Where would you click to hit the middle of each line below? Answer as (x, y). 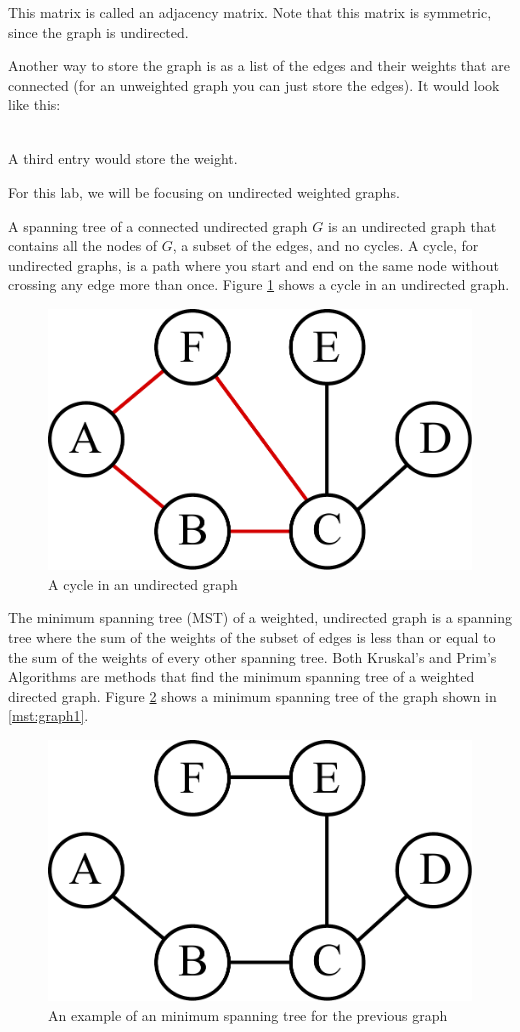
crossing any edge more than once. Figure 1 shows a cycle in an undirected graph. (259, 284)
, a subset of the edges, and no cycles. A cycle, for (325, 245)
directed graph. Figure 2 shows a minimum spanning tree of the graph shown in (252, 695)
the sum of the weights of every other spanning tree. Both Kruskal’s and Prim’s (252, 656)
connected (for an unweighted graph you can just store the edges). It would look (254, 84)
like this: (34, 104)
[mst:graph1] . (48, 715)
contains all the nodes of (83, 245)
